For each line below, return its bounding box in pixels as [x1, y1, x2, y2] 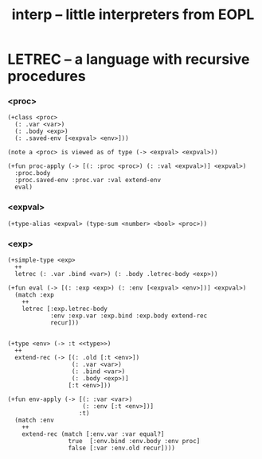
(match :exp [14, 291, 55, 299]
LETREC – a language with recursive [7, 50, 250, 68]
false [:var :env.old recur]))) [68, 444, 176, 453]
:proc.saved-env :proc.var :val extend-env [14, 177, 161, 185]
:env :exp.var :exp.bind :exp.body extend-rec [49, 312, 208, 320]
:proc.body [14, 169, 51, 177]
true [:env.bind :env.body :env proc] [68, 438, 201, 445]
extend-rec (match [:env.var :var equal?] [22, 430, 165, 438]
